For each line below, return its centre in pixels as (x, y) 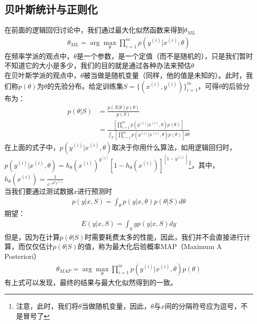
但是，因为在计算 (32, 236)
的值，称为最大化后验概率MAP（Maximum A (150, 246)
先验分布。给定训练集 (89, 86)
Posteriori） (23, 256)
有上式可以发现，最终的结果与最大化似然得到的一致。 (91, 282)
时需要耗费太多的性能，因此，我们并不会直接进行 (164, 236)
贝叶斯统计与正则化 (51, 9)
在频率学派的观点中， (39, 55)
